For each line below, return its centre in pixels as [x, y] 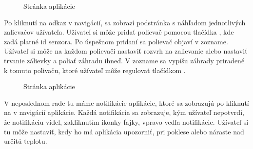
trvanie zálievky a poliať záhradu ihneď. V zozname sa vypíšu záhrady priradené [124, 60]
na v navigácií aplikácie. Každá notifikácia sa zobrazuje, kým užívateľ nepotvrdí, [124, 112]
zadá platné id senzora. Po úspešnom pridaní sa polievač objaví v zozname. [116, 41]
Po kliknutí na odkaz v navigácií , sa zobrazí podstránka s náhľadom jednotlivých [125, 22]
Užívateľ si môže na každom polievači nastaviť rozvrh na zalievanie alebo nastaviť [126, 51]
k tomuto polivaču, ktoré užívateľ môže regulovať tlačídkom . [95, 70]
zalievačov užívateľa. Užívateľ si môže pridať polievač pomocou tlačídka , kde [119, 32]
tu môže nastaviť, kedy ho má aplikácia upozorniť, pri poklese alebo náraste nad [124, 131]
